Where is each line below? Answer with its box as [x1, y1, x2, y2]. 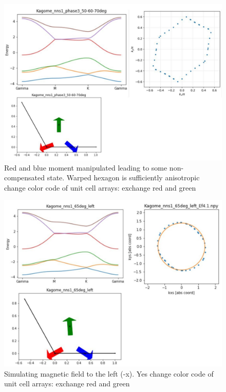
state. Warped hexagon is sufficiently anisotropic [47, 172, 200, 183]
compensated [4, 172, 45, 183]
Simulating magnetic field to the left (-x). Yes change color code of [4, 368, 214, 379]
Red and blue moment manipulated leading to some [4, 162, 167, 173]
